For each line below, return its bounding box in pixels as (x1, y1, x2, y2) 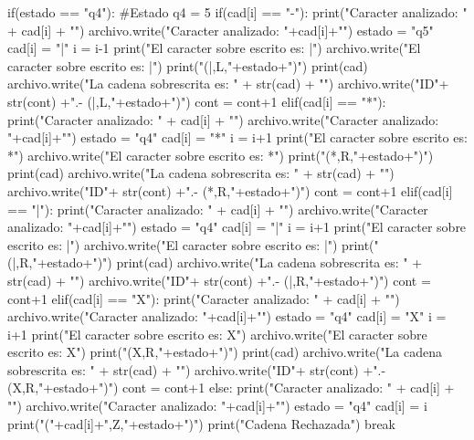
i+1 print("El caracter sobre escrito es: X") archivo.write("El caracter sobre (7, 324, 427, 343)
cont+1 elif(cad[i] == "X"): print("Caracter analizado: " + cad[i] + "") (7, 288, 400, 308)
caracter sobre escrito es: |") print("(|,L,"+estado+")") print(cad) (7, 56, 368, 75)
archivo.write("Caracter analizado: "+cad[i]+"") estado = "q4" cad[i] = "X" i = (7, 307, 447, 326)
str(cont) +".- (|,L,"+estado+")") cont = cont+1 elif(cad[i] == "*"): (7, 91, 386, 110)
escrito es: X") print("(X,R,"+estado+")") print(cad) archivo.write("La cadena (7, 342, 442, 361)
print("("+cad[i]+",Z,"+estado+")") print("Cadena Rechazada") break (7, 414, 395, 433)
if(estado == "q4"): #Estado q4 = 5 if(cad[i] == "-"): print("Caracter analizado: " (7, 3, 468, 21)
